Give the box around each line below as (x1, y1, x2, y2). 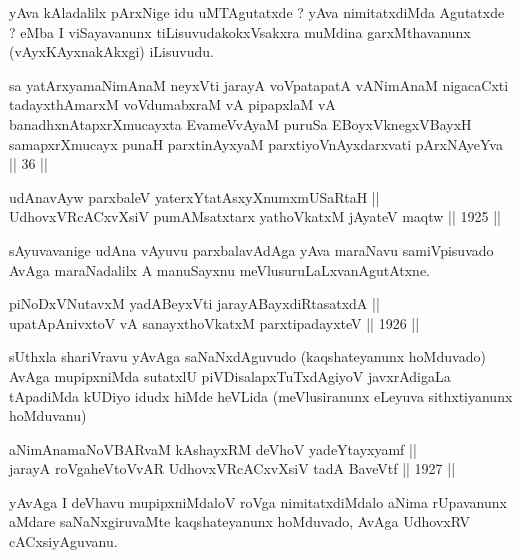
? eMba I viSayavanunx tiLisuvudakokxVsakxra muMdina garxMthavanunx (9, 21, 471, 42)
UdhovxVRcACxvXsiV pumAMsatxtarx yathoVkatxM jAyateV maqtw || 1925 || (9, 206, 501, 227)
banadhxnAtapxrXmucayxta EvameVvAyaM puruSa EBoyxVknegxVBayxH (9, 113, 472, 134)
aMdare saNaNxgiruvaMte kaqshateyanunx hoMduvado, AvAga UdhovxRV (9, 511, 470, 532)
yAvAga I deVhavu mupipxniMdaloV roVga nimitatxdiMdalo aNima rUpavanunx (9, 491, 507, 512)
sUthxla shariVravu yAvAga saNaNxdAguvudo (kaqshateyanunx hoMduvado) (9, 346, 486, 367)
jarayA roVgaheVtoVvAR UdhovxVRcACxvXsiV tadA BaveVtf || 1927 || (9, 458, 456, 479)
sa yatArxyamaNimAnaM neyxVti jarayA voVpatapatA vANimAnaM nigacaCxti (9, 74, 509, 95)
